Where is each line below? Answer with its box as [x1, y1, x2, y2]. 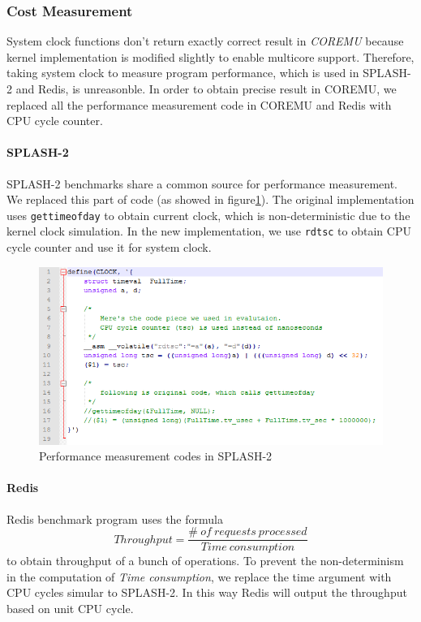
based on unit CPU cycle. [6, 600, 134, 617]
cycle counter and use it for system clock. [6, 239, 212, 256]
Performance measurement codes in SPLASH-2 [39, 447, 273, 464]
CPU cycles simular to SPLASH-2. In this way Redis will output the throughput [6, 584, 407, 601]
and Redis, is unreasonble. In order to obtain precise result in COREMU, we [15, 80, 397, 97]
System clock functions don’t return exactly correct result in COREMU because [6, 32, 404, 50]
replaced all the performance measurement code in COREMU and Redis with [6, 96, 392, 113]
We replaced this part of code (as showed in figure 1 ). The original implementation [6, 191, 415, 208]
